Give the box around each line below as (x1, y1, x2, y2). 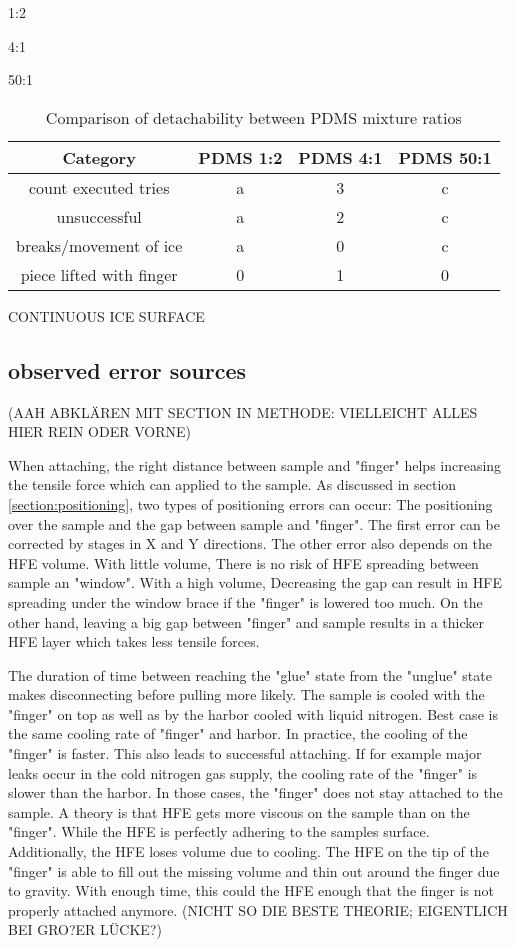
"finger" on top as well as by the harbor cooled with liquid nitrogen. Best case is (8, 703, 498, 724)
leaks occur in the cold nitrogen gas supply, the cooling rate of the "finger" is (8, 762, 478, 783)
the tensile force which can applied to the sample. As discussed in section (8, 474, 457, 495)
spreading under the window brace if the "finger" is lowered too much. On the (8, 591, 483, 612)
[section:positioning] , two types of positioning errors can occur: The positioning (8, 493, 493, 514)
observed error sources (8, 354, 247, 385)
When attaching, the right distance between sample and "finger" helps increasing (8, 454, 502, 475)
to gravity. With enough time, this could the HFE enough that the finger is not (8, 880, 494, 901)
